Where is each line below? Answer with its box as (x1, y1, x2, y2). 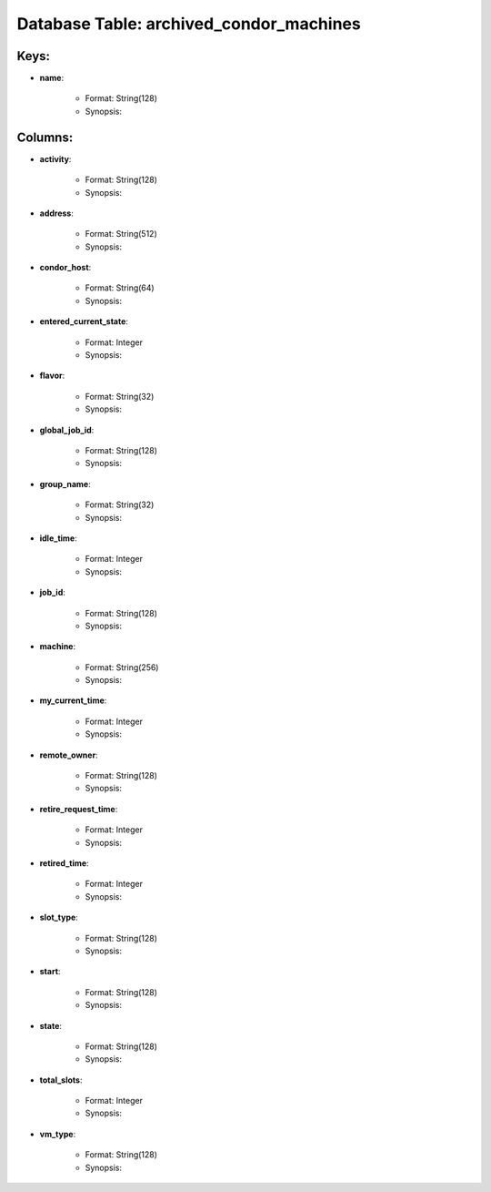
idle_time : (39, 533, 77, 544)
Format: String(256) (85, 661, 159, 673)
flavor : (39, 370, 65, 382)
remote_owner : (39, 749, 99, 760)
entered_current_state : (39, 316, 129, 327)
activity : (39, 153, 72, 164)
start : (39, 966, 61, 977)
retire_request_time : (39, 803, 118, 814)
